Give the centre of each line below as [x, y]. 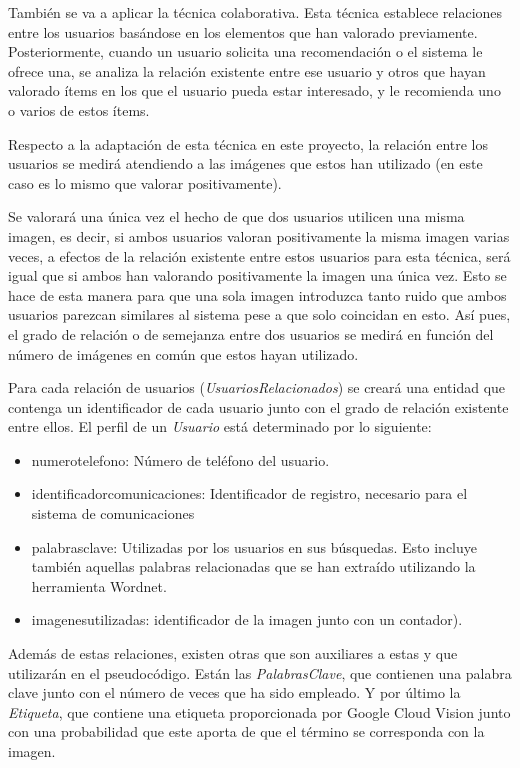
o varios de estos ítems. [79, 109]
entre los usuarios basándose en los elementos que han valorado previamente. [243, 31]
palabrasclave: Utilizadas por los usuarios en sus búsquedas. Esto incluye [254, 546]
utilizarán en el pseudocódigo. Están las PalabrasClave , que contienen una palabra [260, 672]
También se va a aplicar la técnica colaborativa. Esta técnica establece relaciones [255, 12]
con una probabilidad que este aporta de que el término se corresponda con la [246, 731]
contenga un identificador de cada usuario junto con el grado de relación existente [258, 406]
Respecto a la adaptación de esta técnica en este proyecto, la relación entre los [248, 143]
